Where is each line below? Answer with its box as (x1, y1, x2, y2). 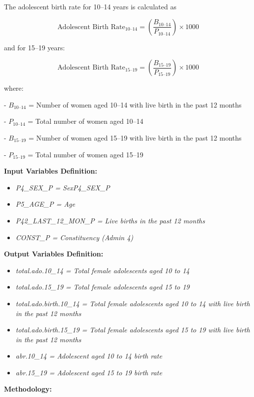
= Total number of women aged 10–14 (28, 116, 144, 126)
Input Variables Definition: (4, 166, 97, 176)
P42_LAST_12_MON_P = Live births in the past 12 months (15, 215, 205, 225)
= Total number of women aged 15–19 (28, 149, 144, 159)
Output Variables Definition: (4, 249, 104, 259)
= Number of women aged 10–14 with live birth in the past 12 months (28, 99, 242, 109)
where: (4, 83, 24, 93)
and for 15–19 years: (4, 42, 65, 52)
